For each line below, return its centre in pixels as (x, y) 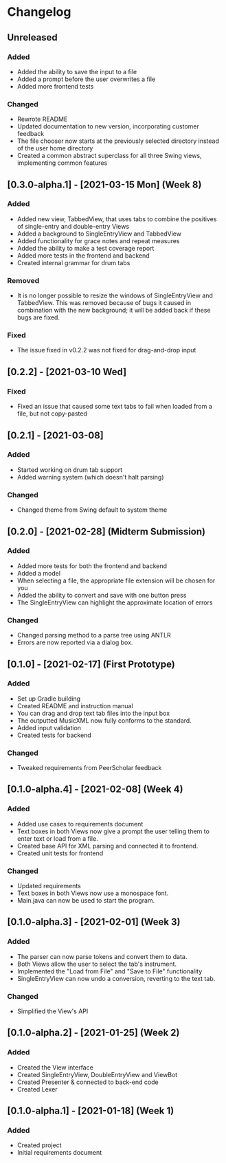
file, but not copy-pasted (52, 414)
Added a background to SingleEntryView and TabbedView (99, 234)
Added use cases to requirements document (80, 824)
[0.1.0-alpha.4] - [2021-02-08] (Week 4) (95, 790)
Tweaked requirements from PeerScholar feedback (89, 768)
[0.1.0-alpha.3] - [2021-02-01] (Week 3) (94, 922)
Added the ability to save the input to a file (77, 71)
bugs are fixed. (38, 317)
